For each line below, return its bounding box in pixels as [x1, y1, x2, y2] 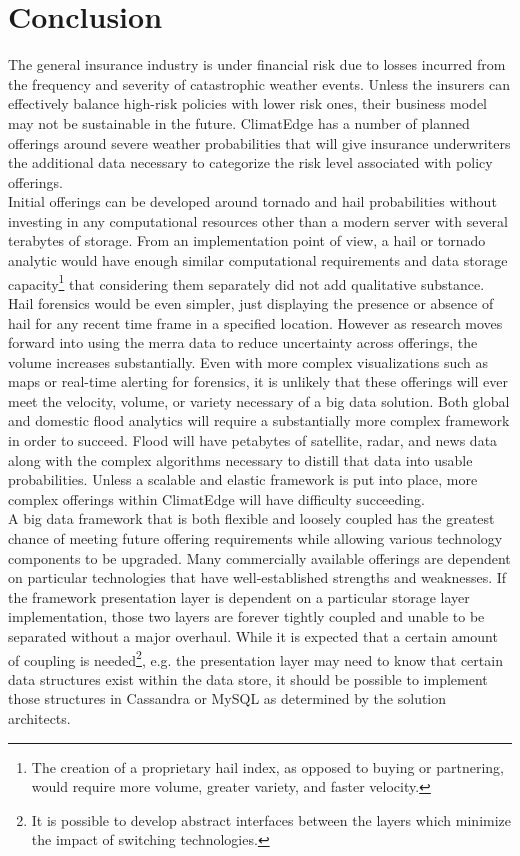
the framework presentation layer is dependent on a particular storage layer [8, 586, 470, 607]
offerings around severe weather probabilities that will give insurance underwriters [8, 132, 511, 153]
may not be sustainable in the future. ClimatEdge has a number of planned [8, 112, 470, 133]
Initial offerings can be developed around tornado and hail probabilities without [8, 191, 497, 212]
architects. [8, 708, 71, 729]
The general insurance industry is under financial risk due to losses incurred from [8, 54, 506, 75]
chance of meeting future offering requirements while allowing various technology [8, 528, 503, 549]
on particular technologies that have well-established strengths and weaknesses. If [8, 567, 507, 588]
